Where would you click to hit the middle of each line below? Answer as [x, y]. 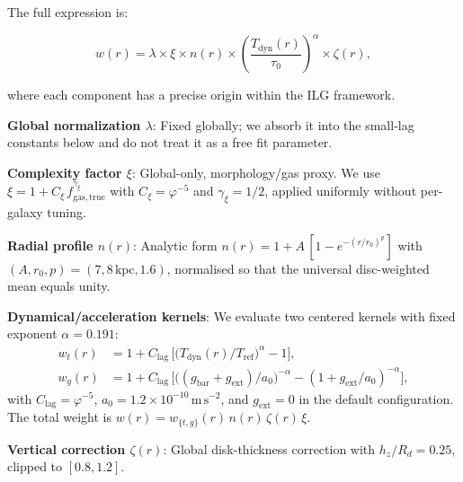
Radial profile [50, 245]
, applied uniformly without [341, 191]
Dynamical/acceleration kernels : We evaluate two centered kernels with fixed [231, 315]
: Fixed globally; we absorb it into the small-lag [283, 124]
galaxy [25, 212]
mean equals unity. [59, 286]
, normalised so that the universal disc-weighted [298, 268]
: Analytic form [175, 245]
